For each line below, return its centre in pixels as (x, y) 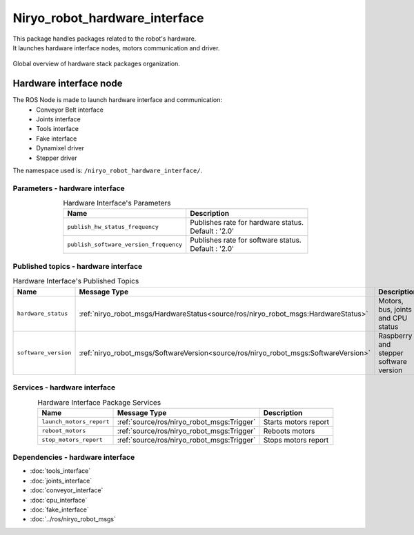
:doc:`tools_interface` (60, 471)
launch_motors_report (76, 422)
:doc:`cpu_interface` (59, 500)
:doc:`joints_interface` (61, 481)
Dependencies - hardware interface (74, 457)
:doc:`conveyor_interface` (67, 490)
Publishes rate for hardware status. (247, 223)
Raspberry (395, 336)
